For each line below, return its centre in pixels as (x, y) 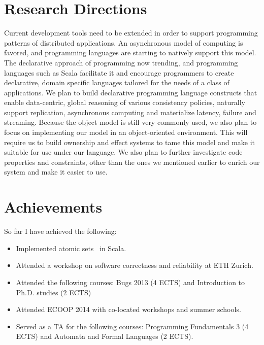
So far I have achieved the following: (60, 231)
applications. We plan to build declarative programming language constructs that (131, 92)
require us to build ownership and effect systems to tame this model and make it (130, 142)
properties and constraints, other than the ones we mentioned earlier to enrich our (132, 162)
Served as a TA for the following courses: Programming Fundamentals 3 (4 (132, 326)
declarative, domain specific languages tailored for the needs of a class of (117, 82)
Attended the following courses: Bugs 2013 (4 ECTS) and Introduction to (130, 282)
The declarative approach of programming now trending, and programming (121, 62)
